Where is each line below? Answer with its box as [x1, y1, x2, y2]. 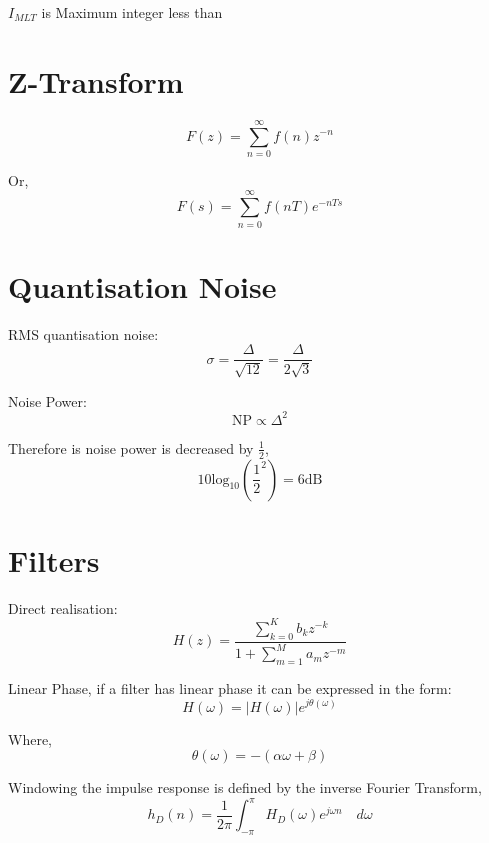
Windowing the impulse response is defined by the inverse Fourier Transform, [8, 777, 482, 798]
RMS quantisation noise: [8, 323, 159, 344]
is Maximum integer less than [41, 2, 223, 22]
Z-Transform [8, 60, 184, 101]
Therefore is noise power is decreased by [8, 437, 254, 458]
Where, [8, 728, 52, 749]
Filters [8, 539, 100, 580]
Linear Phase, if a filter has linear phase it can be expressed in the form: [8, 677, 452, 698]
